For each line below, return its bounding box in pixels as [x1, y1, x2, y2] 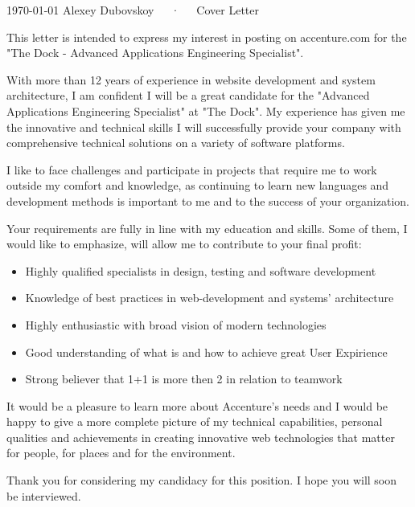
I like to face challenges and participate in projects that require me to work [6, 161, 377, 178]
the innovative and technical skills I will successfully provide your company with [6, 118, 401, 135]
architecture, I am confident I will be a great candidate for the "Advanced [6, 87, 370, 104]
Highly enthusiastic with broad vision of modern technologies [25, 316, 327, 333]
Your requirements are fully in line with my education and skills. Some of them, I [6, 219, 408, 236]
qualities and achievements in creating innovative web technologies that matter [6, 428, 395, 445]
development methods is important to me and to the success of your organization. [6, 192, 409, 209]
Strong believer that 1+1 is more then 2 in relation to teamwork [25, 370, 343, 387]
